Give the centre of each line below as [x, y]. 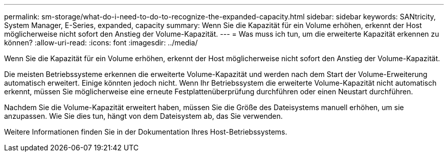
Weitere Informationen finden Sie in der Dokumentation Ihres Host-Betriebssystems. [146, 132]
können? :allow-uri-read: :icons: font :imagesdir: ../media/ [101, 43]
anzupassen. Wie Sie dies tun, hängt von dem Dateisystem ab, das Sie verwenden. [143, 116]
